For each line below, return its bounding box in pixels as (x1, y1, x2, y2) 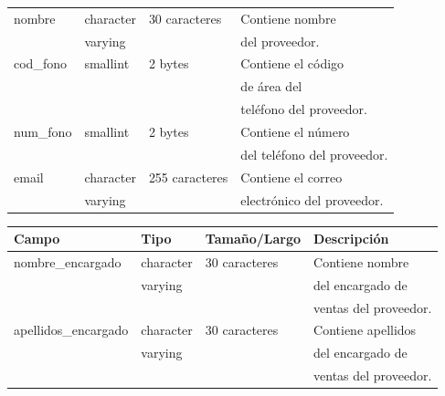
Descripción (313, 229, 389, 248)
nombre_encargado (14, 252, 122, 271)
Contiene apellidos (313, 320, 417, 339)
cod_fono (14, 54, 67, 73)
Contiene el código (240, 54, 344, 73)
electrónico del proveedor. (240, 190, 384, 209)
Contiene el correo (240, 167, 343, 186)
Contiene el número (240, 121, 350, 141)
